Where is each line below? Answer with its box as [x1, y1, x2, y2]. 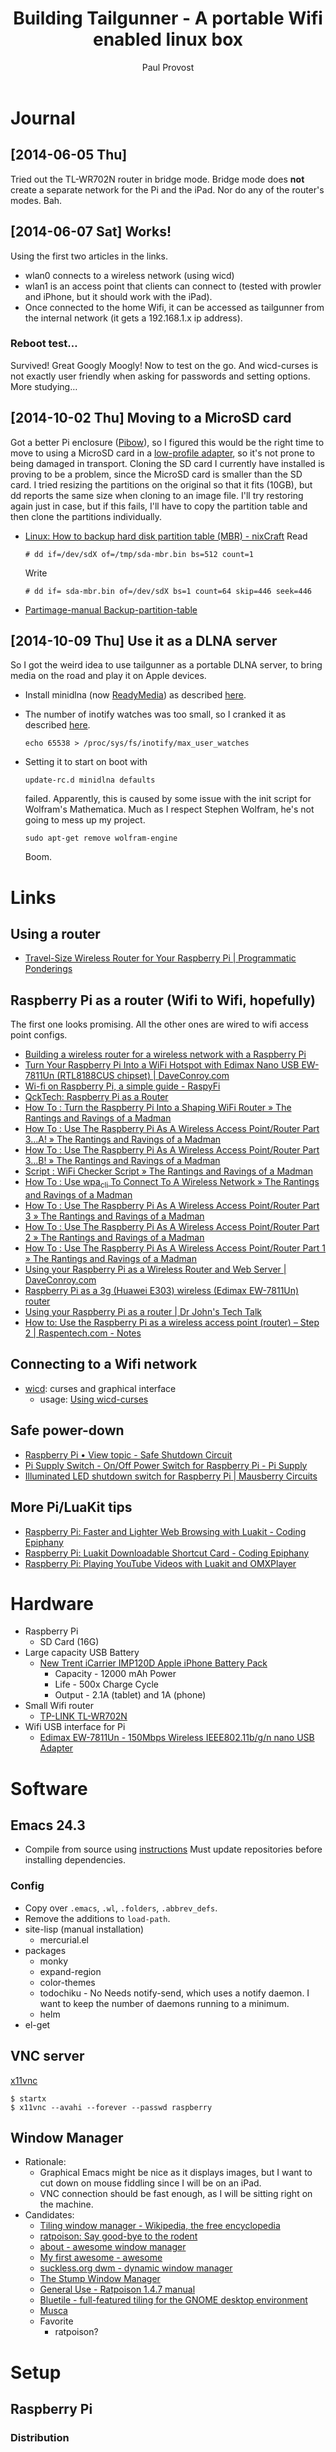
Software [10, 1777, 88, 1800]
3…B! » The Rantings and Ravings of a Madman [24, 1155, 221, 1167]
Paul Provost [141, 61, 195, 73]
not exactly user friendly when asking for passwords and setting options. [10, 370, 311, 382]
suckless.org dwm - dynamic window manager [39, 2262, 233, 2274]
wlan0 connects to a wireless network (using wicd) [24, 269, 235, 281]
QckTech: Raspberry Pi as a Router [24, 1091, 169, 1103]
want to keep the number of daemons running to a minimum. [39, 1997, 290, 2009]
